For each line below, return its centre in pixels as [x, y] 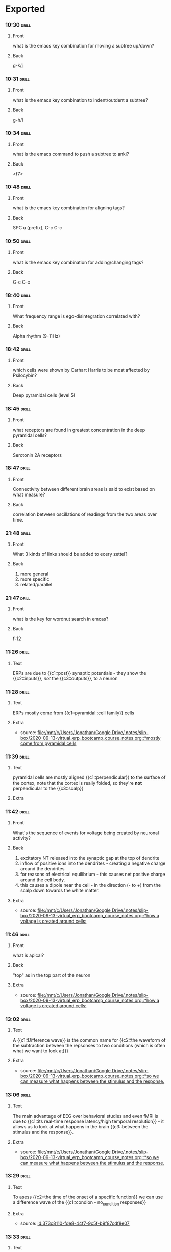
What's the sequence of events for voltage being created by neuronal [86, 833]
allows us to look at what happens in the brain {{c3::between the [80, 1126]
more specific [35, 579]
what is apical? [28, 955]
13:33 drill [18, 1237]
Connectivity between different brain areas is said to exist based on [84, 489]
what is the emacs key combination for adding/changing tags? [78, 262]
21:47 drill [18, 598]
